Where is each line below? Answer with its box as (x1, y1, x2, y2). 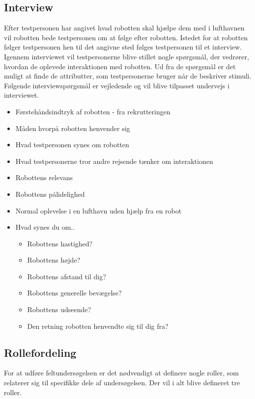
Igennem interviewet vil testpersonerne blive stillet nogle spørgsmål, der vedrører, (4, 51, 249, 61)
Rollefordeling (4, 345, 77, 360)
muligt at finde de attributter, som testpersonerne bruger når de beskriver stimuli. (4, 71, 252, 81)
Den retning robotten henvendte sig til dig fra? (27, 320, 169, 331)
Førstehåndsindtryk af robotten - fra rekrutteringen (15, 106, 170, 116)
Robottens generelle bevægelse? (27, 288, 122, 298)
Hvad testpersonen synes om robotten (15, 139, 129, 150)
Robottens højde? (27, 255, 81, 265)
